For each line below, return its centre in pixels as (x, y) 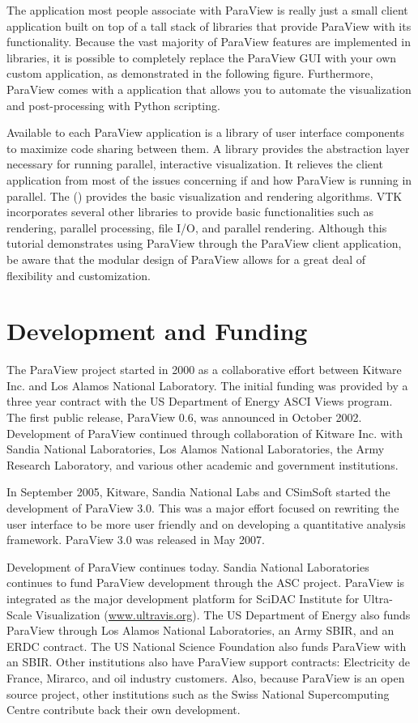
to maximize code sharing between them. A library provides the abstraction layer (208, 148)
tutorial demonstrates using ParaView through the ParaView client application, (204, 243)
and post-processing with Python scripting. (113, 105)
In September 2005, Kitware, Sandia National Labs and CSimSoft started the (198, 492)
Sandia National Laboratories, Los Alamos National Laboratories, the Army (196, 449)
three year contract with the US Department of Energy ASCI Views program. (200, 401)
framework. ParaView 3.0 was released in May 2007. (136, 540)
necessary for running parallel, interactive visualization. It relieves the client (195, 164)
